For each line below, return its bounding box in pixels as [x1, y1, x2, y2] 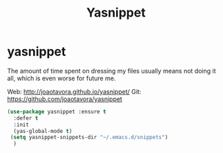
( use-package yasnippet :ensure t [7, 108, 107, 115]
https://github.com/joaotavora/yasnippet [7, 95, 123, 103]
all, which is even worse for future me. [7, 74, 116, 82]
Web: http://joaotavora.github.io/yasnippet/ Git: [7, 87, 142, 96]
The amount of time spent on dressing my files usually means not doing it [7, 66, 216, 75]
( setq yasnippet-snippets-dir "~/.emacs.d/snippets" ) [10, 134, 168, 141]
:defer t [13, 114, 39, 122]
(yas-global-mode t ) [13, 127, 72, 134]
